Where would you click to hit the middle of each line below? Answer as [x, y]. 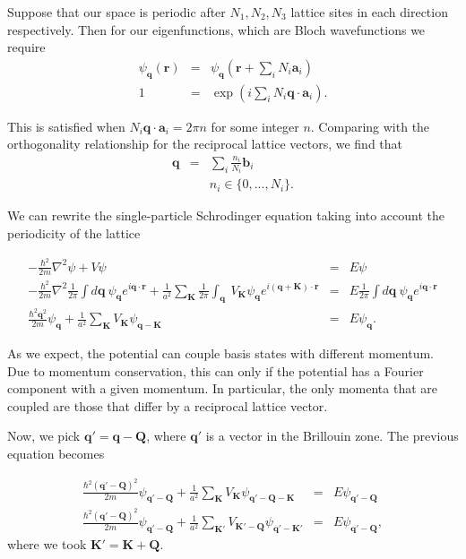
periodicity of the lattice [74, 232]
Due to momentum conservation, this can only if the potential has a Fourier [216, 370]
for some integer [255, 126]
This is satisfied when [66, 126]
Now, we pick [44, 436]
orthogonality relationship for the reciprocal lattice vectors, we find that [205, 144]
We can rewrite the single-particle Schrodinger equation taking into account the [226, 215]
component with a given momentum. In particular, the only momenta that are [223, 388]
